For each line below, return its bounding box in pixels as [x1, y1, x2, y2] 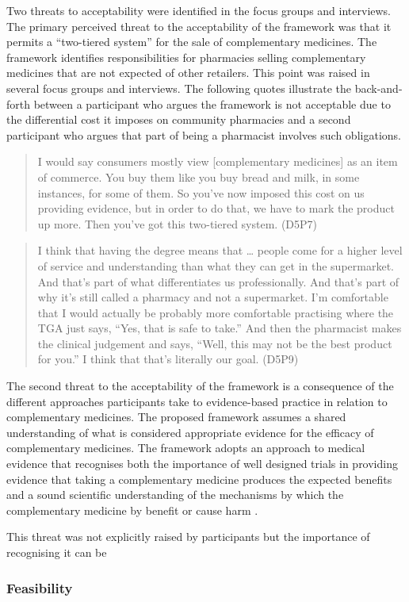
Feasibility [6, 577, 73, 597]
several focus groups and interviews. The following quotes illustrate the [6, 79, 352, 96]
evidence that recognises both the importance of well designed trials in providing [6, 455, 398, 472]
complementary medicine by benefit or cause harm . [6, 501, 258, 518]
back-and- [354, 79, 403, 96]
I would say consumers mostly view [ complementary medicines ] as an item [37, 153, 398, 170]
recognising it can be [6, 544, 107, 560]
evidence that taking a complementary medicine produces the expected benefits [6, 470, 392, 487]
